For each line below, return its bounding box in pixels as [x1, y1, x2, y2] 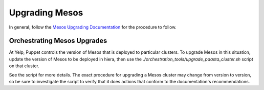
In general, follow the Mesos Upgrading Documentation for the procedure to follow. [9, 24, 176, 30]
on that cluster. [9, 63, 39, 69]
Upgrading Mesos [9, 7, 83, 18]
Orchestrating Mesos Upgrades [9, 37, 108, 45]
